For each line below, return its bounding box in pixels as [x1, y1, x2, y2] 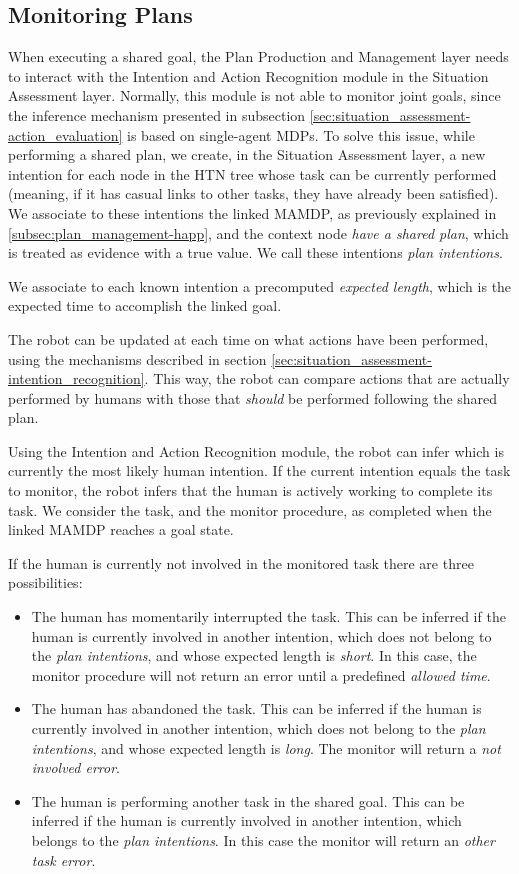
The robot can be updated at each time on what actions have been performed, [8, 328, 489, 349]
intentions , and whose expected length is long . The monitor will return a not [31, 737, 501, 758]
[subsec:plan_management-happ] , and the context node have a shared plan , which [8, 222, 509, 243]
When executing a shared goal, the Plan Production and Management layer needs [8, 46, 509, 67]
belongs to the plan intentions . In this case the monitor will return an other [31, 829, 495, 850]
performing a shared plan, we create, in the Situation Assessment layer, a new [8, 144, 486, 165]
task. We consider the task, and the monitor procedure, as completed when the [8, 499, 492, 520]
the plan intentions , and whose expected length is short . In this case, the [31, 645, 477, 666]
